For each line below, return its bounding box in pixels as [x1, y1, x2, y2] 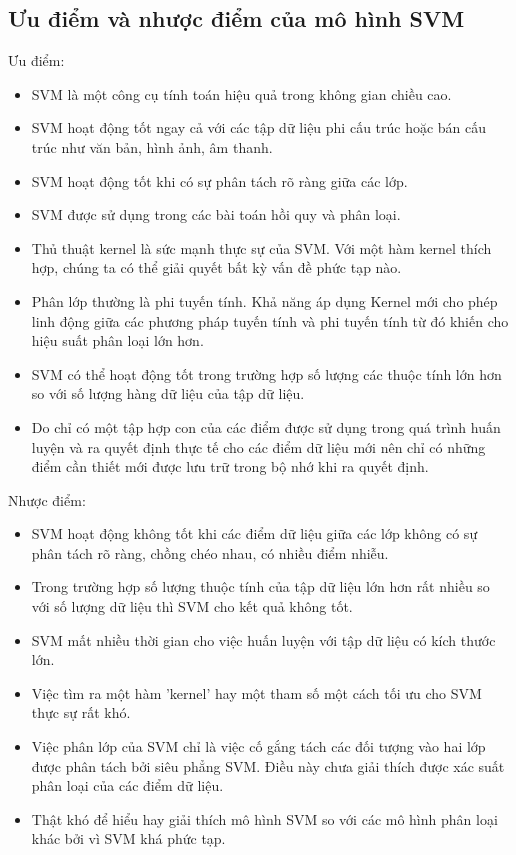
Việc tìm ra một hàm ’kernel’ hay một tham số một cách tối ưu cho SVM [31, 682, 482, 703]
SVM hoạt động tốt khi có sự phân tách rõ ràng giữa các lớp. [31, 170, 408, 191]
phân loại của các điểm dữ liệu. [31, 775, 224, 796]
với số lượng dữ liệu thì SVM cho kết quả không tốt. [31, 596, 353, 617]
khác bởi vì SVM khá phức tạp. [31, 828, 226, 849]
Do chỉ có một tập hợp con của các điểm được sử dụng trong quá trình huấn [31, 416, 501, 437]
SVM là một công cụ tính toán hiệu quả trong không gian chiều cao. [31, 83, 452, 104]
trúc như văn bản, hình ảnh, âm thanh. [31, 136, 273, 157]
